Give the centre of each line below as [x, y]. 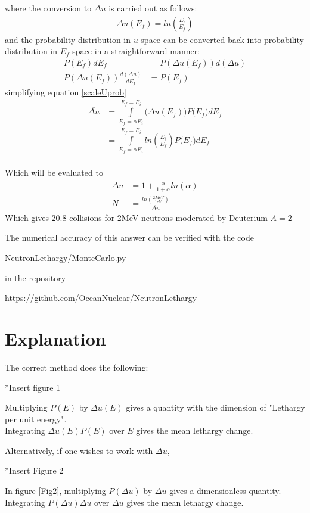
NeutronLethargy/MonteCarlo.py [66, 257]
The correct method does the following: [77, 367]
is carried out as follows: [153, 8]
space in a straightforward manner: [136, 51]
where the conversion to [48, 8]
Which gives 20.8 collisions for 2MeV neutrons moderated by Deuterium [136, 217]
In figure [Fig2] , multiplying [55, 491]
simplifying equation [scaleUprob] [66, 92]
